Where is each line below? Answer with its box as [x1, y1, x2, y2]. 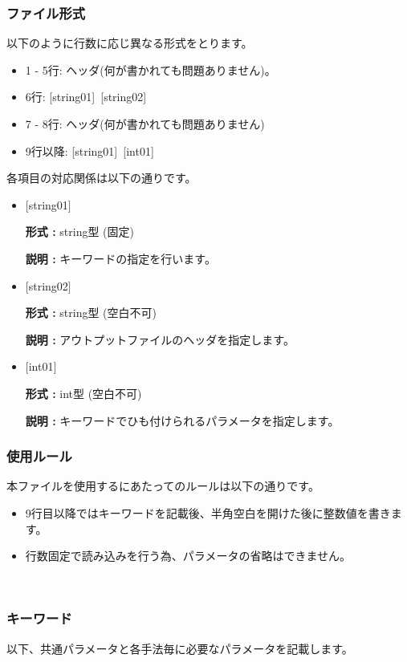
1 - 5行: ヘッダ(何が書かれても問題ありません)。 [25, 61, 276, 78]
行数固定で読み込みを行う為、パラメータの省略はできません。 [25, 547, 351, 564]
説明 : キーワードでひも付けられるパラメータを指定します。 [25, 412, 340, 428]
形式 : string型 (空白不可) [25, 304, 157, 321]
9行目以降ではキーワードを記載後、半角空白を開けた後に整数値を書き [25, 504, 391, 521]
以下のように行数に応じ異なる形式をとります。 [6, 35, 253, 51]
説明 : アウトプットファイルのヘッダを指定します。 [25, 331, 295, 347]
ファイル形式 [6, 2, 86, 22]
